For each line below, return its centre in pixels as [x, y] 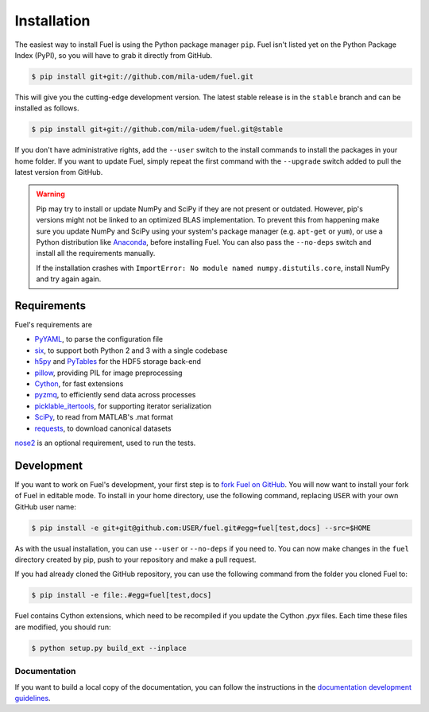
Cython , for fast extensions [79, 384]
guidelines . [33, 698]
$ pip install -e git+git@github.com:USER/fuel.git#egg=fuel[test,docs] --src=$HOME [201, 528]
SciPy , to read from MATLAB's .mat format [104, 417]
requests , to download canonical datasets [103, 428]
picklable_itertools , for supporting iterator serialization [123, 406]
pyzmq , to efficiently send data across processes [115, 395]
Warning [50, 194]
